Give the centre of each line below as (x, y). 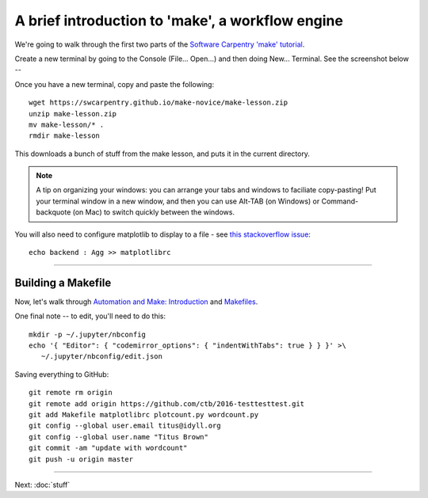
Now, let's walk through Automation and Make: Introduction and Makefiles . (136, 302)
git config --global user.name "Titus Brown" (119, 437)
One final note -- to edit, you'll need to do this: (90, 316)
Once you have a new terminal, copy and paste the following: (114, 84)
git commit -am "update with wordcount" (108, 448)
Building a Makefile (63, 282)
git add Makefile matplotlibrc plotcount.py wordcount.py (144, 415)
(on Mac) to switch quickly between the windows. (154, 212)
